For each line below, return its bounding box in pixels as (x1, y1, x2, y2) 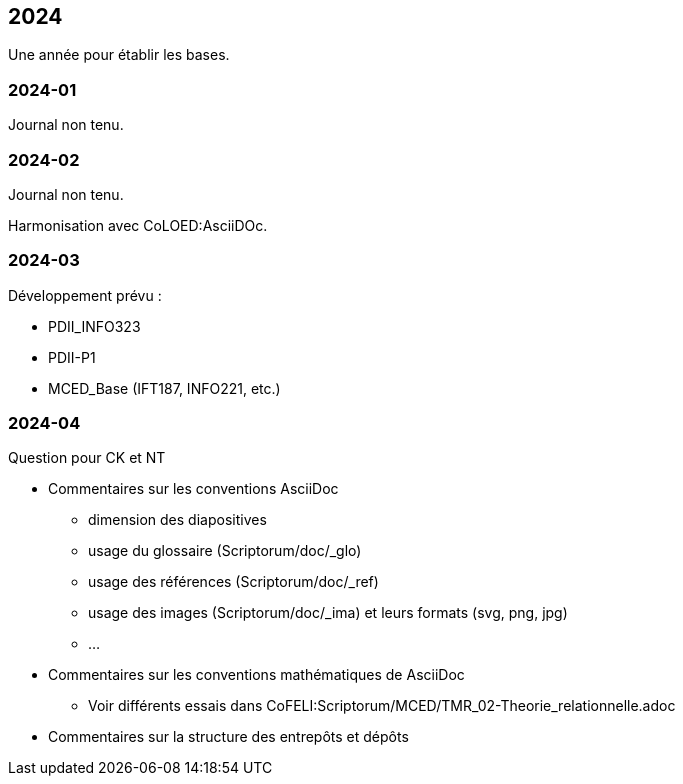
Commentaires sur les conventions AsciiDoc (48, 480, 339, 498)
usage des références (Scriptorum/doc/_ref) (88, 573, 379, 591)
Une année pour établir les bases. (8, 46, 230, 64)
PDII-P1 (48, 348, 96, 366)
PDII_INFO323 (48, 317, 141, 335)
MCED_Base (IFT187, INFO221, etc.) (48, 379, 281, 397)
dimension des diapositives (88, 511, 267, 529)
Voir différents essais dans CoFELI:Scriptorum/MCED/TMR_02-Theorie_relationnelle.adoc (88, 697, 676, 715)
